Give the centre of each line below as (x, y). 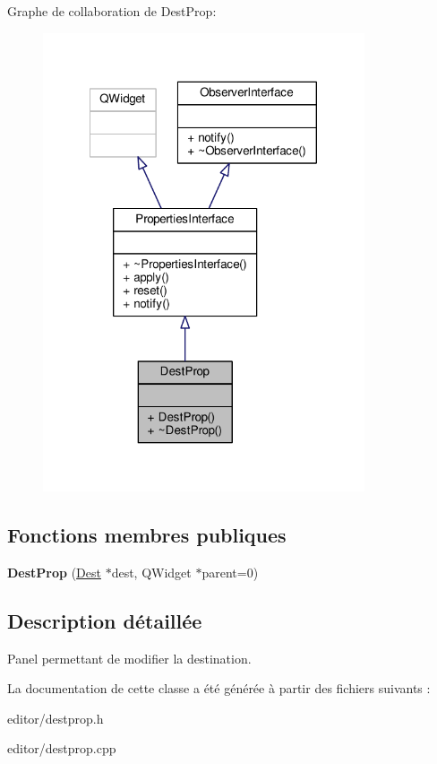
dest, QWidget (151, 572)
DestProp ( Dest (54, 572)
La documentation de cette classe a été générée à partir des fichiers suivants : (219, 688)
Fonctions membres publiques (147, 535)
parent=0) (230, 572)
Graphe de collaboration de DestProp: (112, 11)
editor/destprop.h (56, 718)
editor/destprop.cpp (62, 748)
